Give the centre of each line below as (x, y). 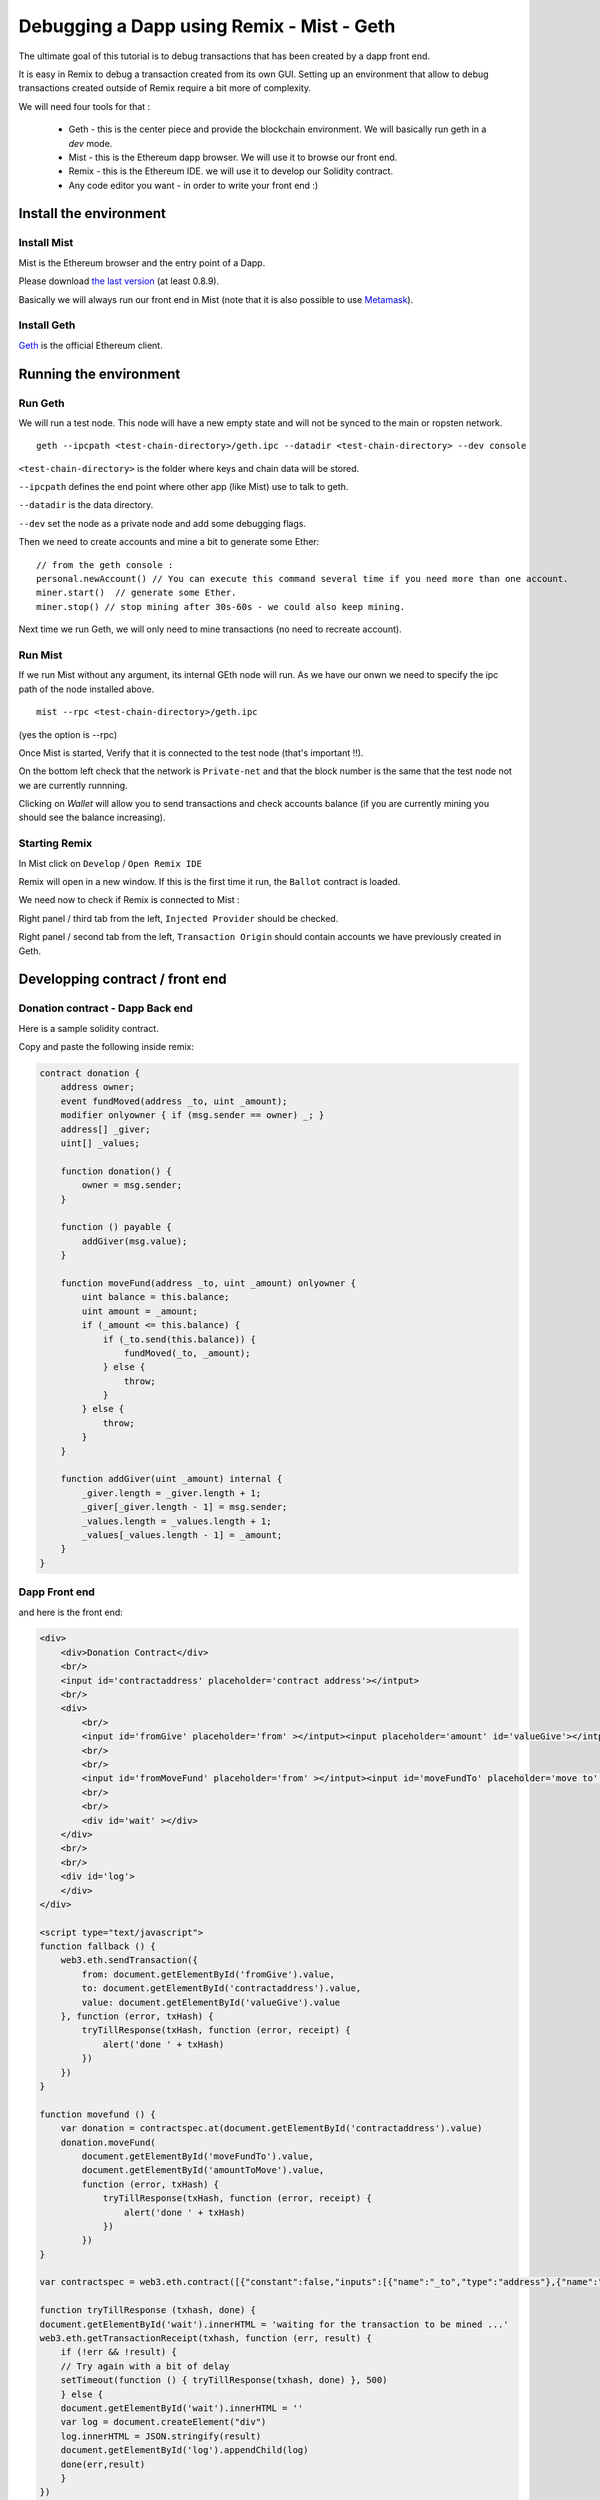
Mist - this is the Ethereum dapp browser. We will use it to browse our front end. (233, 157)
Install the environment (92, 213)
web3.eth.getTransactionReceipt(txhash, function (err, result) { (205, 2338)
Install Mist (46, 243)
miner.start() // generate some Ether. (136, 593)
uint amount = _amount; (140, 1311)
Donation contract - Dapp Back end (106, 1008)
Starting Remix (55, 843)
